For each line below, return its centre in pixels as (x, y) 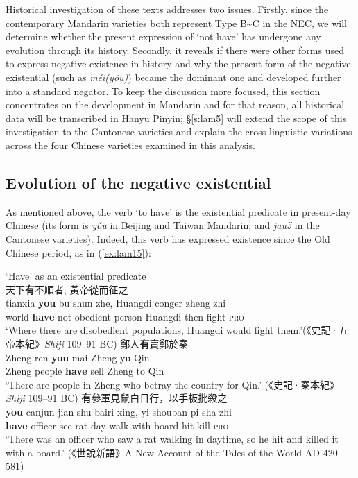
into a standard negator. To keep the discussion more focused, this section (163, 91)
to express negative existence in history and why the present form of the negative (178, 63)
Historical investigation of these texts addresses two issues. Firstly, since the (167, 9)
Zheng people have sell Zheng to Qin (85, 371)
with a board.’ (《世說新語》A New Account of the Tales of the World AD (163, 452)
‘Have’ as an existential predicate (76, 276)
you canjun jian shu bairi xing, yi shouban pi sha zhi (119, 412)
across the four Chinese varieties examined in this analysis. (130, 145)
